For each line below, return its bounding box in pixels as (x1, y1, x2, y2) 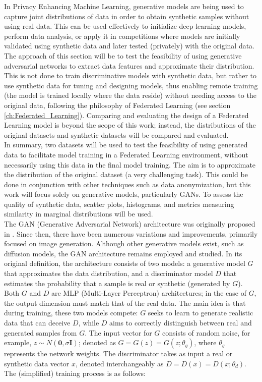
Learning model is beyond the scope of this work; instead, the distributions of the (4, 120, 256, 130)
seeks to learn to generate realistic (148, 307, 253, 318)
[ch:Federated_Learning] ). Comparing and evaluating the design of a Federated (4, 110, 249, 120)
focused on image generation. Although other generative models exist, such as (4, 238, 244, 249)
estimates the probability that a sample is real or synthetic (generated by (4, 278, 230, 288)
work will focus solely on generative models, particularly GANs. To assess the (4, 189, 243, 199)
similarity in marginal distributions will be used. (4, 208, 153, 219)
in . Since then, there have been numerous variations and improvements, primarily (4, 228, 258, 239)
